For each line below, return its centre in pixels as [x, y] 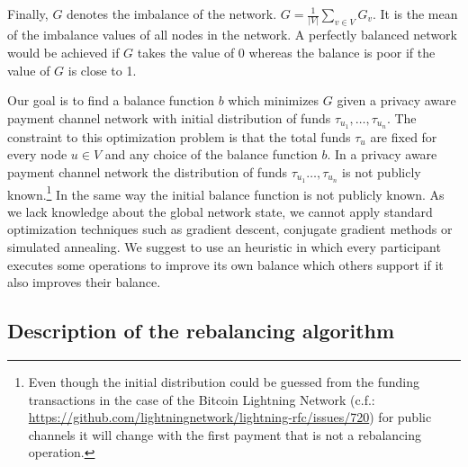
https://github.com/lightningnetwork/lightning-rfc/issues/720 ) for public [230, 417]
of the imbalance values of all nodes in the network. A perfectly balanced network [232, 35]
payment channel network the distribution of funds [147, 171]
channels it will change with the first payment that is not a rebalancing [225, 434]
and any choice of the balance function [211, 154]
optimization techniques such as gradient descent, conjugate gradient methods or [230, 229]
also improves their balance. [84, 282]
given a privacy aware [396, 100]
